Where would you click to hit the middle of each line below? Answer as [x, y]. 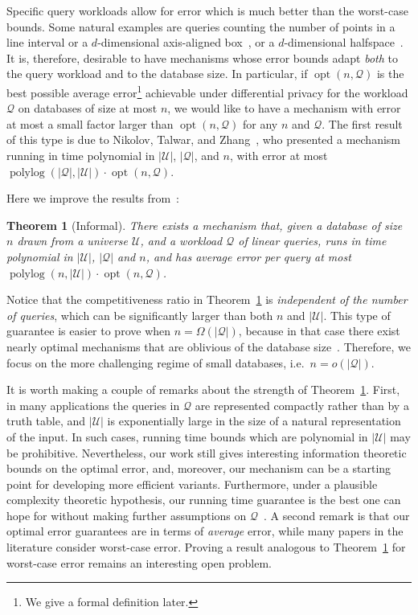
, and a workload [181, 241]
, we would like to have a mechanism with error [284, 108]
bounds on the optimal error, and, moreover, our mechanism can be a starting [199, 468]
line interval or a [47, 42]
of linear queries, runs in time [312, 241]
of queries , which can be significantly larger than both [140, 315]
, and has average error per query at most [248, 256]
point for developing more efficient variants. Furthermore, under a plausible [192, 484]
